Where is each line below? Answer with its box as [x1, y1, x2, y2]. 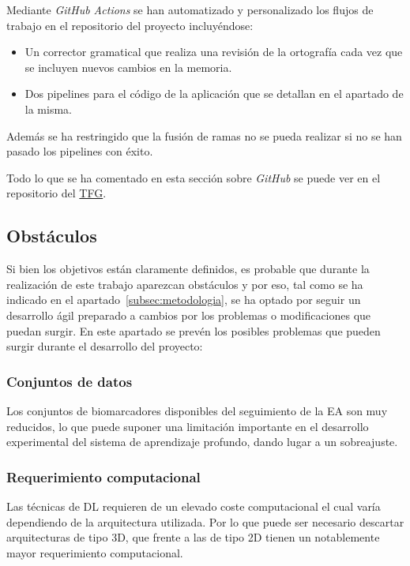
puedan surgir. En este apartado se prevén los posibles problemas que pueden [6, 322, 381, 339]
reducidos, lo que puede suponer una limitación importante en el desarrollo [6, 418, 369, 434]
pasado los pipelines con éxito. [6, 143, 153, 159]
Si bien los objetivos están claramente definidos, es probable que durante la [6, 261, 370, 277]
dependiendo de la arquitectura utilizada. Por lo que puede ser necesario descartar [6, 513, 404, 530]
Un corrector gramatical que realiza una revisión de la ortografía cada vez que [24, 43, 403, 60]
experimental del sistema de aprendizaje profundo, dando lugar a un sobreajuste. [6, 433, 398, 450]
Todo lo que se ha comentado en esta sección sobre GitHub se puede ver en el [6, 169, 381, 186]
